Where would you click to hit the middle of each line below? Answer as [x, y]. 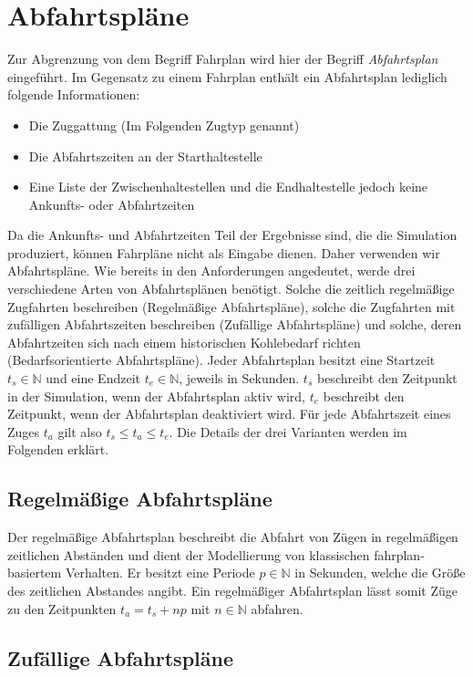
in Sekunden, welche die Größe [380, 573]
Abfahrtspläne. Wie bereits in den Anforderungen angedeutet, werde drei [211, 271]
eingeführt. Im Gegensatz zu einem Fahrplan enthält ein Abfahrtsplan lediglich [227, 76]
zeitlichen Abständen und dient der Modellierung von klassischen [189, 554]
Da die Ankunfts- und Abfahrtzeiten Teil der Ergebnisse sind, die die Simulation [232, 235]
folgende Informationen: [74, 94]
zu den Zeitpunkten [62, 608]
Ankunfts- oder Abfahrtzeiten [112, 204]
